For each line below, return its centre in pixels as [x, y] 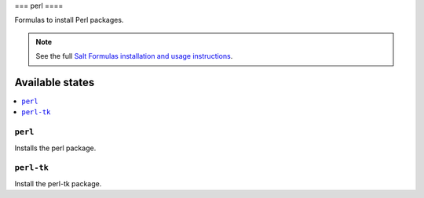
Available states [55, 82]
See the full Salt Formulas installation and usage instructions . [134, 56]
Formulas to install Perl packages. [69, 20]
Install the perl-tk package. [58, 183]
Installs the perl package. [55, 148]
